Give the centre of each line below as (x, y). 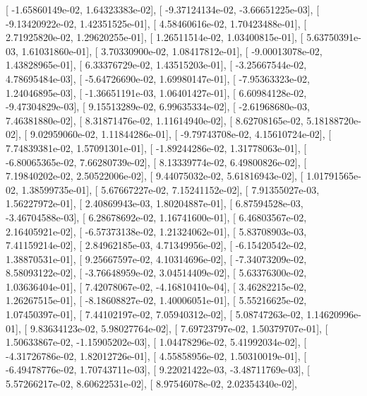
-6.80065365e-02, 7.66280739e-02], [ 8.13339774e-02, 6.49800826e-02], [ (156, 162)
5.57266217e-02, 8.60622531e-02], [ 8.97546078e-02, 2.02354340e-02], (151, 384)
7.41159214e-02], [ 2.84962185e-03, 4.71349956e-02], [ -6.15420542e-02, (156, 245)
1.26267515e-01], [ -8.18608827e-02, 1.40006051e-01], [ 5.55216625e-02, (156, 300)
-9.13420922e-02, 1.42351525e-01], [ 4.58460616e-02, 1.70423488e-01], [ (156, 23)
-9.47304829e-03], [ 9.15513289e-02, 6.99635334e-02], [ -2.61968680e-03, (158, 106)
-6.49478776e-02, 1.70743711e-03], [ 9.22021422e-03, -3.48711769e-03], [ (158, 369)
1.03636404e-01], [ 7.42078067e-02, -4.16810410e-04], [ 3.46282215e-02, (156, 286)
